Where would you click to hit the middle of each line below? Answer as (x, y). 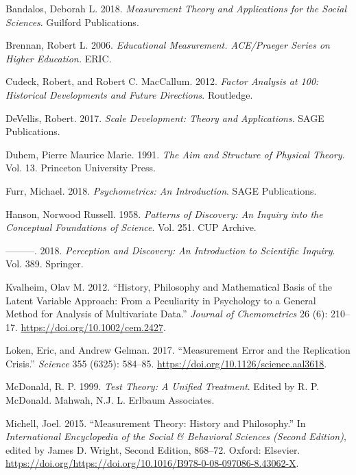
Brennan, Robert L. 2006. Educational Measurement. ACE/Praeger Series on (168, 45)
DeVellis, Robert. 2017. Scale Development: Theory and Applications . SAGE (165, 118)
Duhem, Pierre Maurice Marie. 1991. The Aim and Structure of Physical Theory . (175, 154)
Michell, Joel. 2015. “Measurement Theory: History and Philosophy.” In (156, 423)
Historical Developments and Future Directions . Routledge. (129, 94)
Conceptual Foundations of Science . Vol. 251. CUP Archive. (131, 227)
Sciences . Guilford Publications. (72, 22)
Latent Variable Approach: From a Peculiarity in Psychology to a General (161, 300)
